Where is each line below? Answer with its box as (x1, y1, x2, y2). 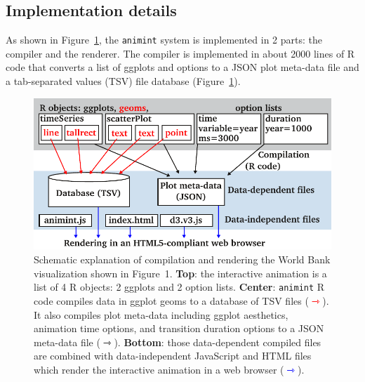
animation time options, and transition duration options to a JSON (34, 321, 324, 336)
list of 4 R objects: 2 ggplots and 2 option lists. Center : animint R (34, 279, 325, 294)
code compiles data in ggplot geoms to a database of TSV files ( (34, 293, 309, 308)
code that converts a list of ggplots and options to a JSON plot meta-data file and (6, 60, 359, 74)
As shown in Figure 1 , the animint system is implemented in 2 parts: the (6, 32, 322, 47)
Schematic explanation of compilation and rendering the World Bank (34, 252, 331, 267)
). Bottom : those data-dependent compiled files (114, 334, 321, 349)
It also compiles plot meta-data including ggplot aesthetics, (34, 307, 288, 322)
